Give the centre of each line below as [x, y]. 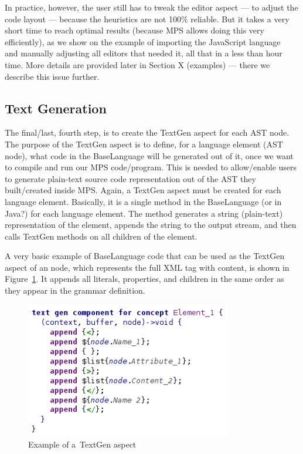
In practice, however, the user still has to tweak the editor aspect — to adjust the [151, 7]
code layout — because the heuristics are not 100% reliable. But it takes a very [147, 19]
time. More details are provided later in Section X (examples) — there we [137, 64]
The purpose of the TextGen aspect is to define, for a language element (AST [144, 144]
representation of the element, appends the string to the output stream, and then [151, 225]
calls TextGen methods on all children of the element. [101, 236]
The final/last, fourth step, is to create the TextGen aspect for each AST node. [147, 132]
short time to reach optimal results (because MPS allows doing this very [135, 30]
